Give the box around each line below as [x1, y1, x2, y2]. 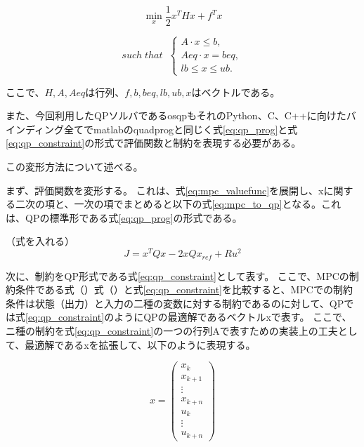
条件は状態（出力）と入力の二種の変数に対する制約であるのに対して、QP [6, 295, 344, 310]
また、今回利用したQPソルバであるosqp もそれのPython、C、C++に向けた [6, 108, 346, 123]
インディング [6, 121, 65, 136]
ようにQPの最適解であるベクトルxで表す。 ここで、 [114, 309, 352, 324]
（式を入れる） [6, 234, 74, 248]
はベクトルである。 [191, 84, 280, 99]
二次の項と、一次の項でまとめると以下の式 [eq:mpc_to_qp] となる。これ [15, 196, 342, 211]
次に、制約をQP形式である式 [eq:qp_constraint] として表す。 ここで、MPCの [6, 268, 349, 283]
